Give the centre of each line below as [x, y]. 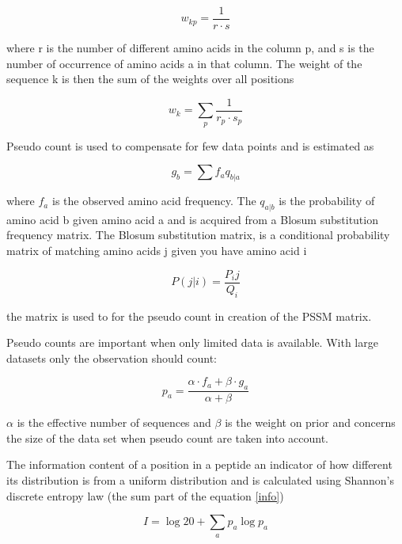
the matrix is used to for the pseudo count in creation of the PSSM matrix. [189, 316]
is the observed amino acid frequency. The [154, 201]
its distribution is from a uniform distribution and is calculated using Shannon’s [201, 479]
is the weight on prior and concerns [310, 422]
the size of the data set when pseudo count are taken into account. [168, 437]
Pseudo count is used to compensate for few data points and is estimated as [190, 145]
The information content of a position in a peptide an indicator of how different [199, 464]
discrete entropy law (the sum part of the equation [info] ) [145, 495]
